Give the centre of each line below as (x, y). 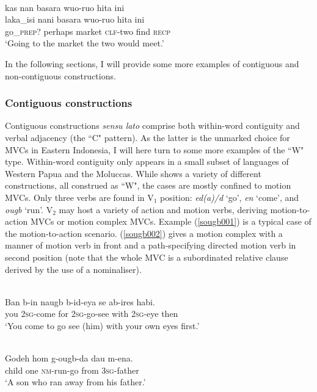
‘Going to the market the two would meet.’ (85, 43)
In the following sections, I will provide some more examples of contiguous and (152, 63)
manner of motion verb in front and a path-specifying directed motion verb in (151, 245)
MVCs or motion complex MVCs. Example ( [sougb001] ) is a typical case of (171, 221)
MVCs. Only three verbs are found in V (79, 197)
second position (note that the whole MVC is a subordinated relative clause (147, 257)
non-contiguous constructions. (60, 75)
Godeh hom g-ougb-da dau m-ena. (69, 358)
